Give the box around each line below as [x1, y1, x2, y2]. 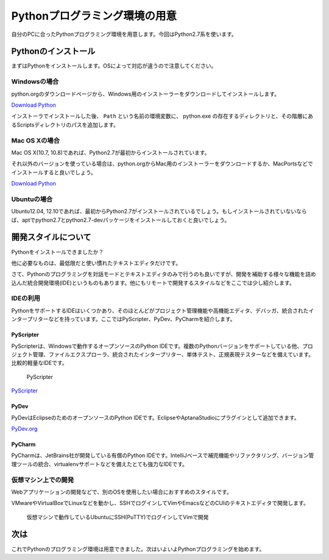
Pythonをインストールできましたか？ [11, 248, 104, 255]
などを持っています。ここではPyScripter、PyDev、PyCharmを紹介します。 [48, 316, 236, 323]
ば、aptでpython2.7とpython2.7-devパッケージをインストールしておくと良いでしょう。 [11, 216, 230, 224]
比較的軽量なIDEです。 [11, 360, 68, 367]
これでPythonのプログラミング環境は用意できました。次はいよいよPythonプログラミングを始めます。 [11, 545, 265, 553]
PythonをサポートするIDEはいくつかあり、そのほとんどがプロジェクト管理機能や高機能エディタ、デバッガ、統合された [11, 307, 309, 314]
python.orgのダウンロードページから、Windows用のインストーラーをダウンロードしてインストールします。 [11, 90, 280, 97]
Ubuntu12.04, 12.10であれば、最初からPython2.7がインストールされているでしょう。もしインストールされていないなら [11, 208, 307, 215]
